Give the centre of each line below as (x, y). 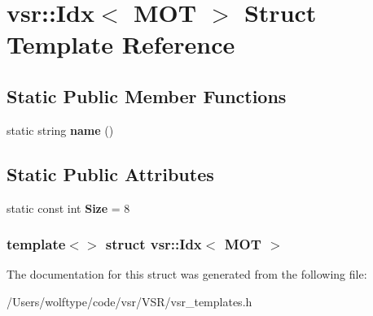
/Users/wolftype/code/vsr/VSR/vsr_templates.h (129, 301)
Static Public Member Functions (147, 95)
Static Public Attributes (110, 173)
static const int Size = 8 (68, 208)
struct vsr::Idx (154, 244)
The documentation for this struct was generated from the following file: (187, 274)
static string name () (60, 130)
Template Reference (121, 44)
